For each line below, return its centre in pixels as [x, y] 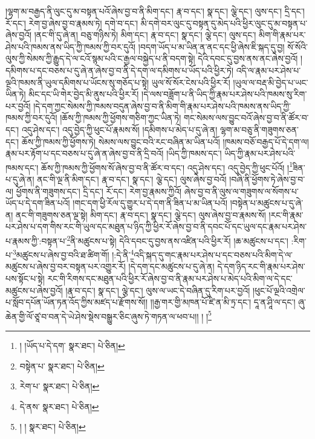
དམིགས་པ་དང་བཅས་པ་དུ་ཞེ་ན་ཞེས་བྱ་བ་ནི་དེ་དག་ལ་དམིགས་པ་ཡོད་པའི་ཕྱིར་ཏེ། [119, 70]
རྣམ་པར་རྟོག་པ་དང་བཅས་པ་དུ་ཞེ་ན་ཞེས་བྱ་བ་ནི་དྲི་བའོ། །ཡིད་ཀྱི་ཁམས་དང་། [114, 153]
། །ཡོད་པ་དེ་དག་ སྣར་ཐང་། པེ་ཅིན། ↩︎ [72, 346]
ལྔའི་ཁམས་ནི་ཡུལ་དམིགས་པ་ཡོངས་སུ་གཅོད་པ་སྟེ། [77, 82]
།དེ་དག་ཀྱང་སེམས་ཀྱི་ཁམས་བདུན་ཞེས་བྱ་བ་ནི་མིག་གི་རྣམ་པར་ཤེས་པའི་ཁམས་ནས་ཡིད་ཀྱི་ [162, 106]
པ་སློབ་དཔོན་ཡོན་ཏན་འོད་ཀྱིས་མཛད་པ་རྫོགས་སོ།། [77, 302]
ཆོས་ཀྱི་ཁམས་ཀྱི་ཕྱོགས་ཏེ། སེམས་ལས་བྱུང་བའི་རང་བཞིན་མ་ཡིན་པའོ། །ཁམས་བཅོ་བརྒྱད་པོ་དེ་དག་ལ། [165, 141]
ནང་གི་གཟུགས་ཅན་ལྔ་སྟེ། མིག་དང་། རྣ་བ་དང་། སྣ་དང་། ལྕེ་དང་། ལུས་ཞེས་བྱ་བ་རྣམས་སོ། [141, 214]
